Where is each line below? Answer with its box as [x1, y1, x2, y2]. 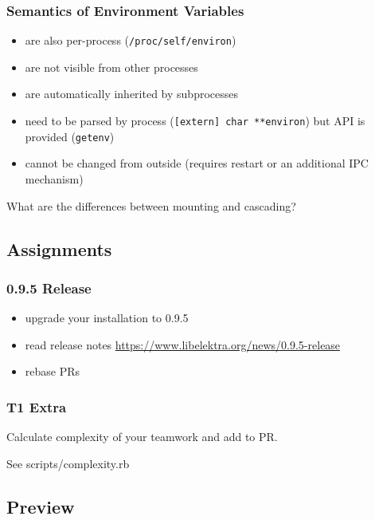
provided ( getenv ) [25, 128, 115, 144]
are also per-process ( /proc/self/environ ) [25, 32, 236, 49]
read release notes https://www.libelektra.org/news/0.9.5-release [25, 336, 341, 353]
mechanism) [25, 170, 84, 187]
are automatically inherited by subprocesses [25, 85, 238, 102]
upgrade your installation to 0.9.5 [25, 309, 189, 326]
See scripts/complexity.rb [6, 455, 130, 471]
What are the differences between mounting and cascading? [6, 197, 296, 214]
